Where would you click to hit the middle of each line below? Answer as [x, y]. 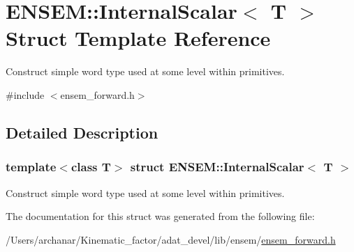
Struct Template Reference [138, 38]
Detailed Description [82, 132]
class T [91, 167]
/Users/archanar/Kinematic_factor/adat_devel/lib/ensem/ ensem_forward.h [171, 239]
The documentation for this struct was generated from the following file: [160, 216]
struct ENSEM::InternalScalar [217, 167]
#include [25, 94]
